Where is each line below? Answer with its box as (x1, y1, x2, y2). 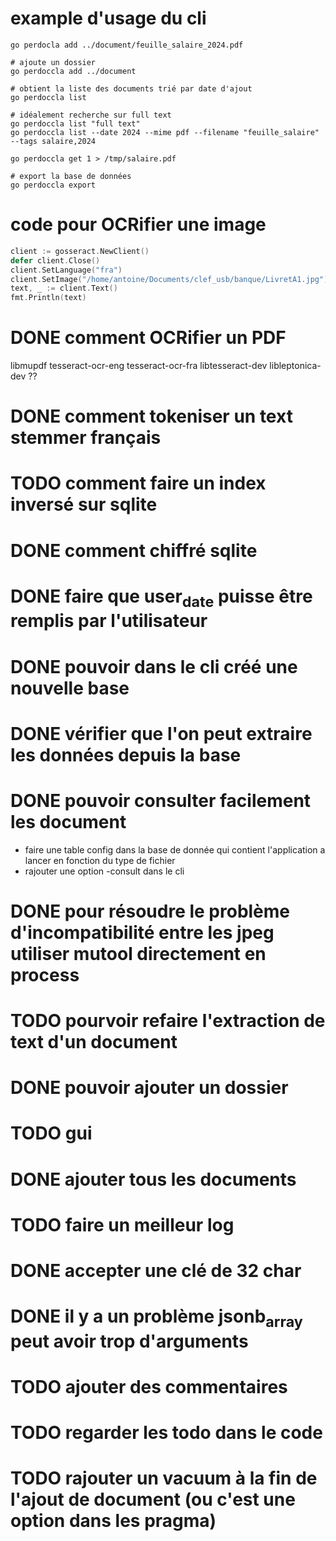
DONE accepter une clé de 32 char (10, 1260, 302, 1282)
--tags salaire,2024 (10, 136, 97, 146)
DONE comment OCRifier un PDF (10, 327, 287, 349)
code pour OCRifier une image (10, 213, 267, 236)
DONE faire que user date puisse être (10, 585, 313, 611)
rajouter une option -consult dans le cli (24, 865, 185, 877)
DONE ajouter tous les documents (10, 1168, 297, 1191)
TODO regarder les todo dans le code (10, 1422, 323, 1444)
